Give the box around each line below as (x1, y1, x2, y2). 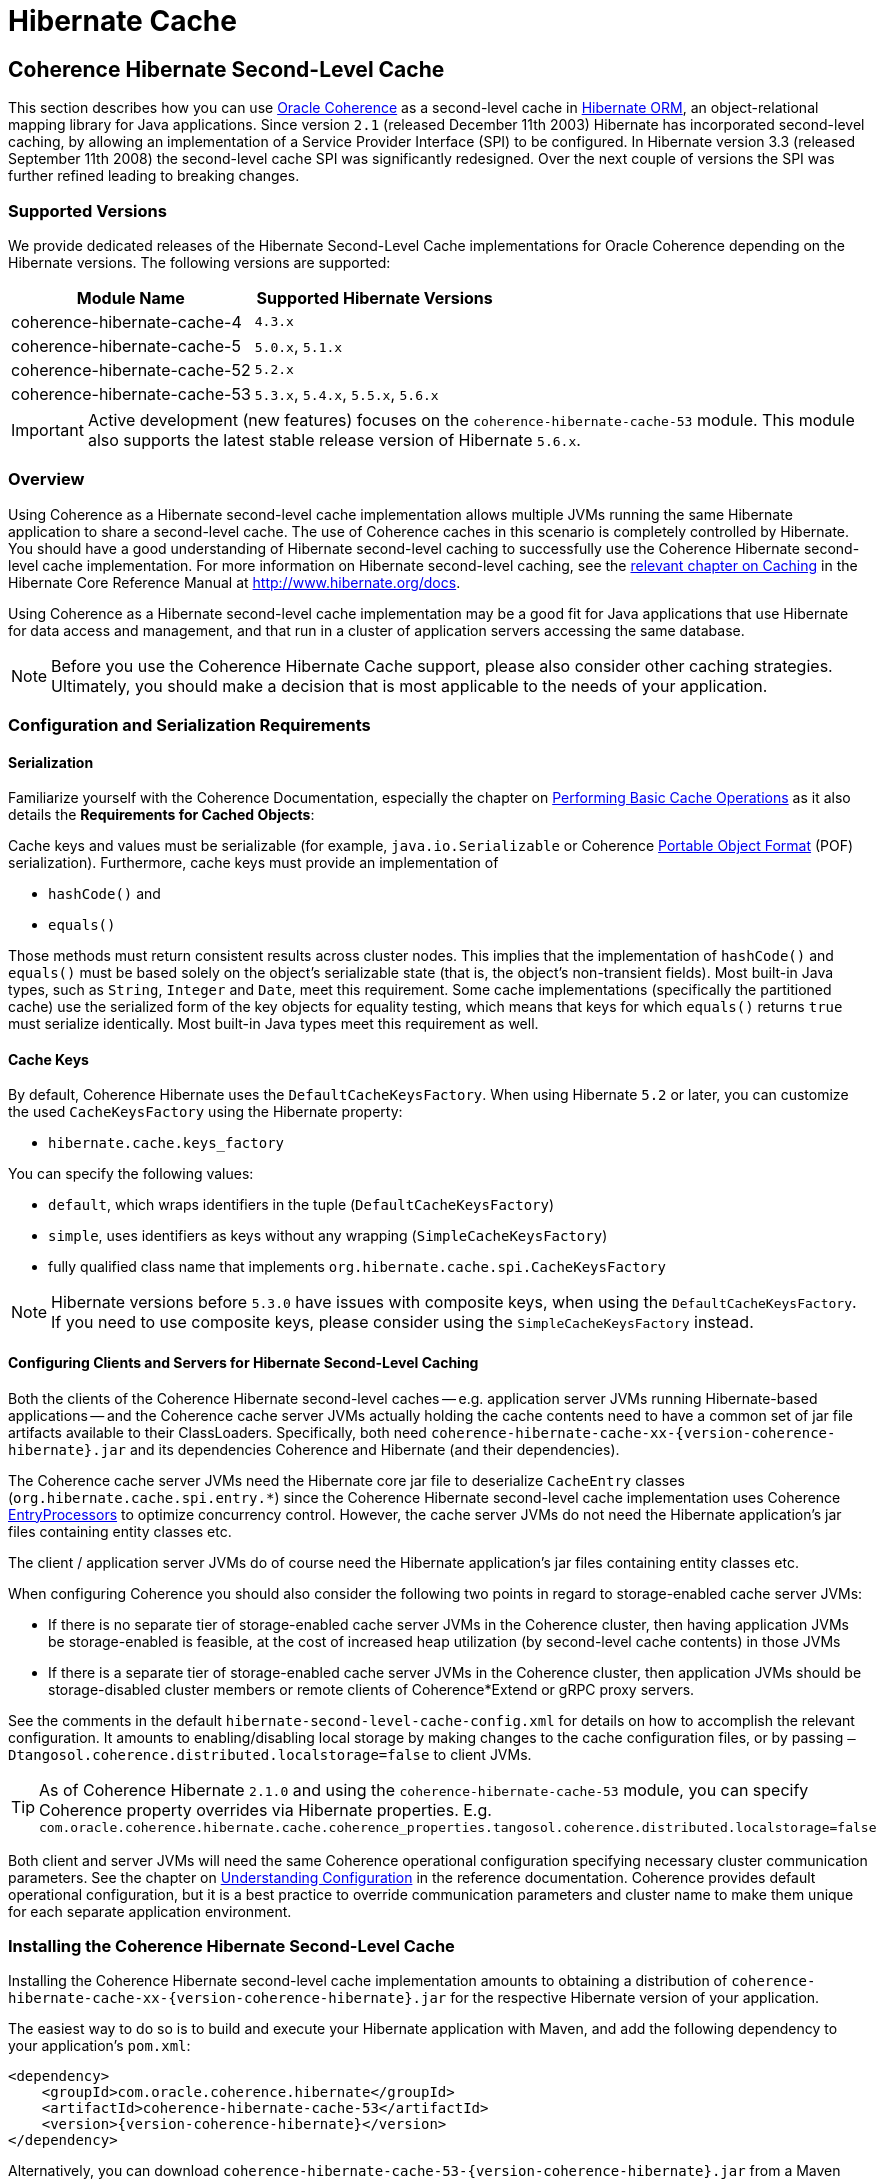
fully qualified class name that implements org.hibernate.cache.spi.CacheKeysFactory (48, 1258, 666, 1276)
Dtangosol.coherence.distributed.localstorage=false (8, 1746, 430, 1763)
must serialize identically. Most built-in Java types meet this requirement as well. (8, 1015, 539, 1033)
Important (11, 419, 84, 440)
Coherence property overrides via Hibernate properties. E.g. (39, 1799, 492, 1820)
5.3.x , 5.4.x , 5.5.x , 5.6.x (254, 383, 439, 404)
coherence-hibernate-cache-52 (11, 359, 251, 380)
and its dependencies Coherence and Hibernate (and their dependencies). (129, 1440, 620, 1458)
